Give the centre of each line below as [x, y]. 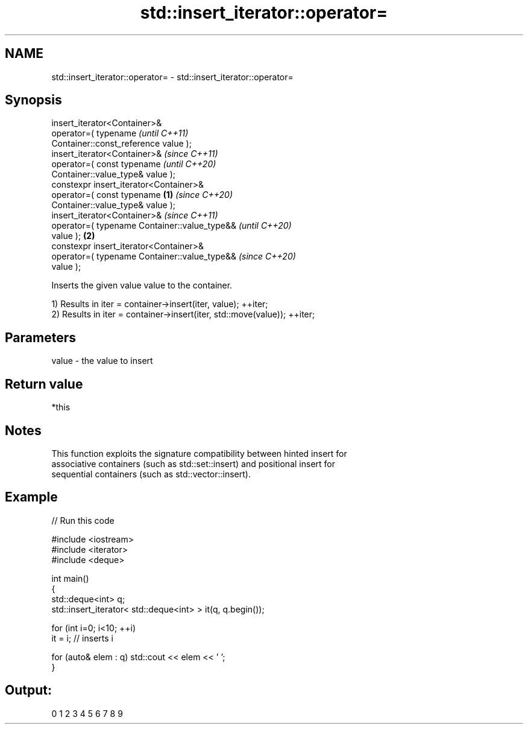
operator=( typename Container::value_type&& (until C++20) [171, 226]
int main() [70, 578]
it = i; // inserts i [82, 638]
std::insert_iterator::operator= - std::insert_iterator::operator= [172, 77]
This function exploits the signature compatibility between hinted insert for [199, 453]
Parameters [40, 337]
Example [31, 497]
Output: [28, 690]
